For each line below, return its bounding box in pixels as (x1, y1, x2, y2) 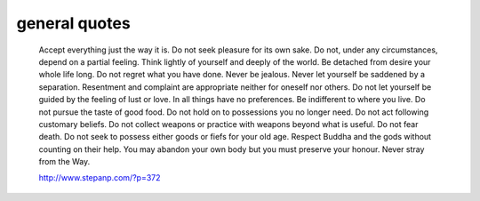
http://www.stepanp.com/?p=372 (38, 173, 161, 183)
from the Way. (38, 157, 91, 167)
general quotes (16, 13, 131, 33)
